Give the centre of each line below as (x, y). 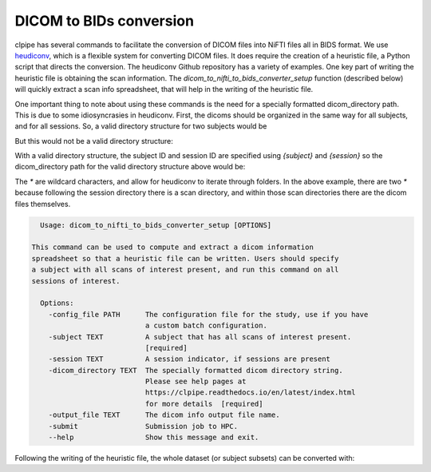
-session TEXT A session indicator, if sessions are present (190, 359)
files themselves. (43, 204)
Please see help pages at (196, 382)
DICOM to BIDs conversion (105, 21)
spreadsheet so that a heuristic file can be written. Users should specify (185, 258)
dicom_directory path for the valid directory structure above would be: (130, 167)
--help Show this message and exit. (154, 438)
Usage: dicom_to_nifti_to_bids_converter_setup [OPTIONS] (156, 225)
